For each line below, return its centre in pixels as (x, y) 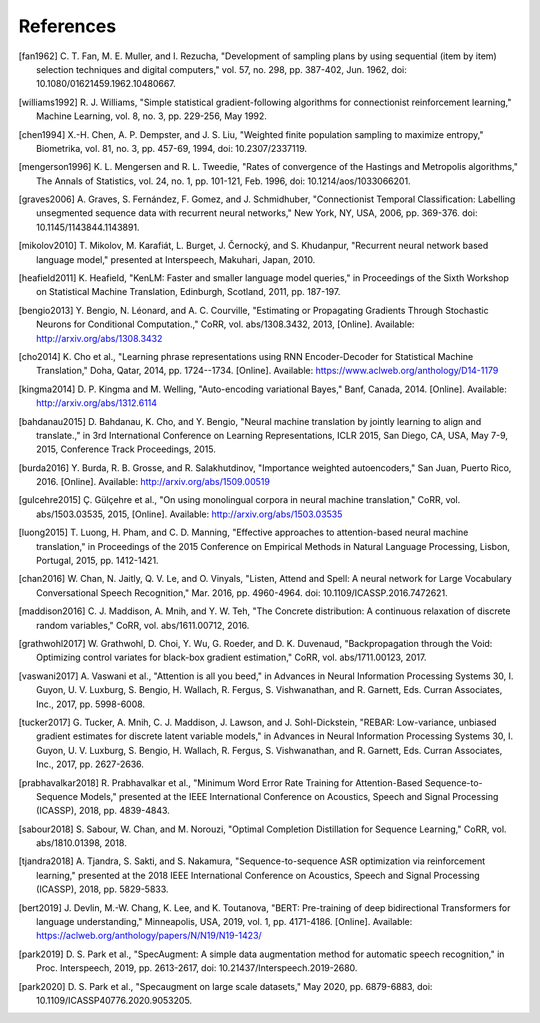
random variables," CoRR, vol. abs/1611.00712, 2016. (143, 625)
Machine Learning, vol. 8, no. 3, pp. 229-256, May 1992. (151, 116)
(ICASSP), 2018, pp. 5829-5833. (102, 889)
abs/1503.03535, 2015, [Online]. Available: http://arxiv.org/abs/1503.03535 (189, 514)
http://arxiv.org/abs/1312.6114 (97, 403)
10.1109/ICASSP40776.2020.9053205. (114, 1000)
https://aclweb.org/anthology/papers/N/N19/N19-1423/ (149, 936)
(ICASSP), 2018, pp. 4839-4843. (103, 811)
